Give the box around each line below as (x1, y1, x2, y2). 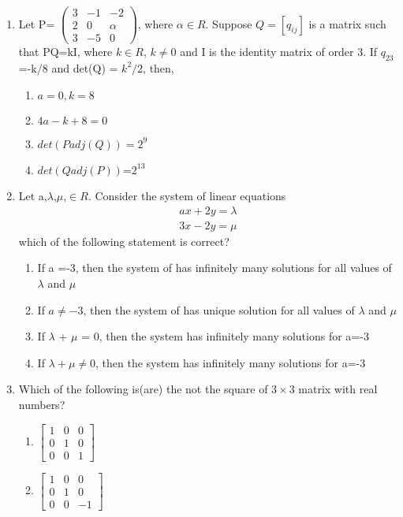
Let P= (18, 15, 55, 32)
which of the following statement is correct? (18, 232, 229, 249)
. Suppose (205, 15, 252, 32)
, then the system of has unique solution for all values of (83, 301, 355, 318)
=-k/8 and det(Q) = (18, 59, 118, 76)
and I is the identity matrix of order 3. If (180, 43, 378, 60)
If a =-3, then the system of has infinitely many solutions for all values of (37, 259, 392, 276)
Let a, (18, 188, 47, 204)
